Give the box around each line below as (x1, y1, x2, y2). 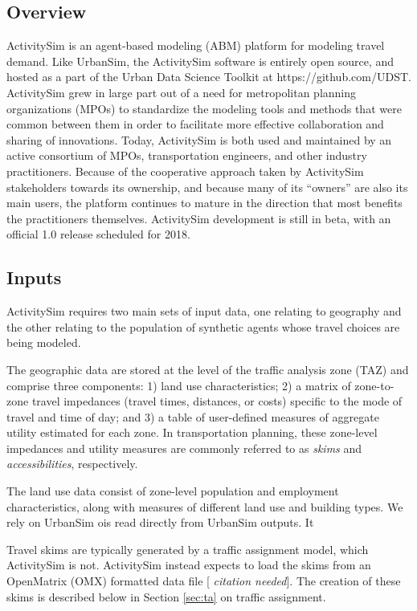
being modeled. (6, 334, 81, 351)
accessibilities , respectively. (6, 455, 138, 472)
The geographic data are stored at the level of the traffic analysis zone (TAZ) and (6, 360, 409, 377)
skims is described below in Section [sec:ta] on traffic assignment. (6, 588, 326, 605)
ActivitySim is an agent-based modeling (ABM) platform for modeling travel (6, 37, 385, 54)
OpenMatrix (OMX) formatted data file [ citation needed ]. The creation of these (6, 572, 401, 589)
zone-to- (354, 377, 395, 393)
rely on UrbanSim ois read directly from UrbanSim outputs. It (6, 514, 314, 531)
